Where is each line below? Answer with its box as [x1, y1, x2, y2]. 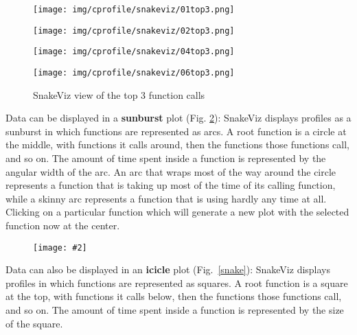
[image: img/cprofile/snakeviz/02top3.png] [33, 25, 235, 36]
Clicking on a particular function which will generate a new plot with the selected [5, 205, 349, 219]
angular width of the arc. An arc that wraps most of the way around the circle [5, 164, 336, 178]
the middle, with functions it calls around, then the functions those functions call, [5, 137, 349, 152]
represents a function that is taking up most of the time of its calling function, [5, 178, 336, 192]
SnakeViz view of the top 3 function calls [33, 87, 205, 102]
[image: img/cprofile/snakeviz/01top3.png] [33, 5, 235, 14]
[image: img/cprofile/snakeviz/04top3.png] [33, 47, 235, 57]
